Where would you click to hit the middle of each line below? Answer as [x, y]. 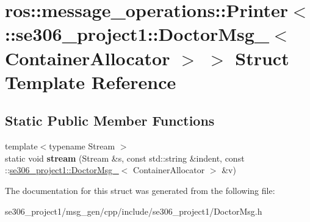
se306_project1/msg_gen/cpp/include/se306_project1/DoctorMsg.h [134, 211]
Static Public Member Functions [110, 120]
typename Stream [82, 146]
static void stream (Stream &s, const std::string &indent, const [125, 158]
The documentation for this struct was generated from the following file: [140, 190]
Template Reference [91, 81]
